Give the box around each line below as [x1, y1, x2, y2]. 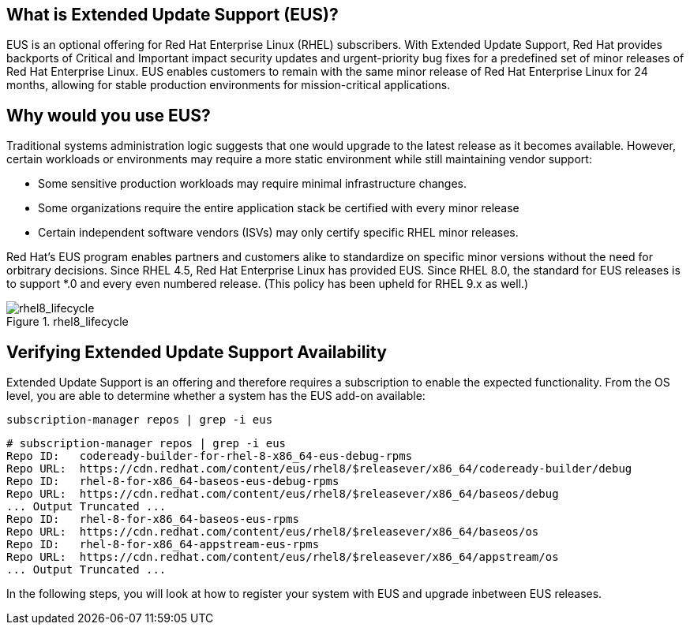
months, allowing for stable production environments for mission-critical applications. [6, 78, 451, 92]
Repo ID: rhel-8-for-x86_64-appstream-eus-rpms [6, 538, 320, 551]
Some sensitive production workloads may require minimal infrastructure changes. [38, 177, 467, 191]
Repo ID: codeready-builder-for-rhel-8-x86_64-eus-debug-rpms [6, 450, 413, 463]
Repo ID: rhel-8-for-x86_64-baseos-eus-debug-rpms [6, 475, 339, 488]
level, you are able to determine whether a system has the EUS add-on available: [6, 389, 426, 403]
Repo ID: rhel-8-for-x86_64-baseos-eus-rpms [6, 513, 299, 526]
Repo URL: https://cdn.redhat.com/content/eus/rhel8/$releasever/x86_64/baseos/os [6, 525, 539, 539]
